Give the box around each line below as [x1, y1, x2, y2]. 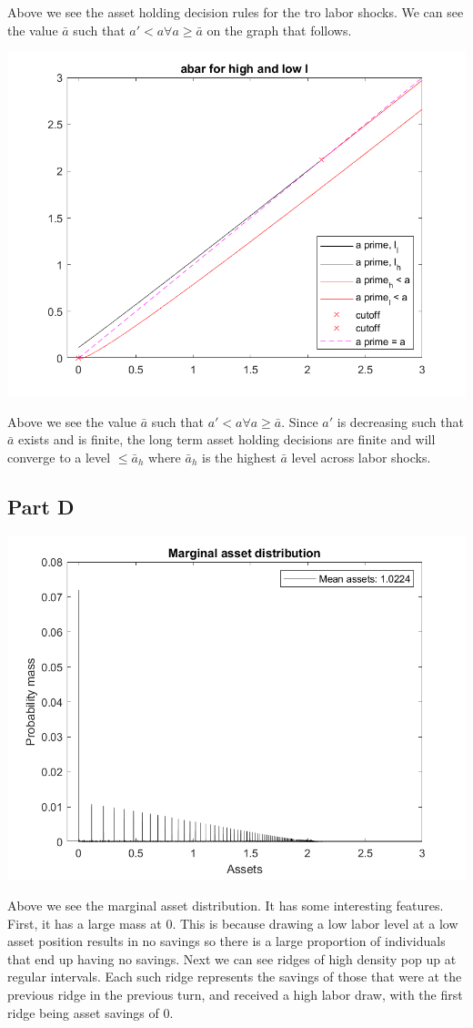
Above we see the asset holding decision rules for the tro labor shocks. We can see [7, 3, 464, 21]
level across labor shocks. [291, 447, 431, 466]
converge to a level [7, 447, 111, 466]
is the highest [201, 447, 277, 466]
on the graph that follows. [206, 20, 352, 39]
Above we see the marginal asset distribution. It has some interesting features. [7, 896, 444, 915]
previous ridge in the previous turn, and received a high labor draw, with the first [7, 985, 463, 1004]
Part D [7, 492, 75, 520]
